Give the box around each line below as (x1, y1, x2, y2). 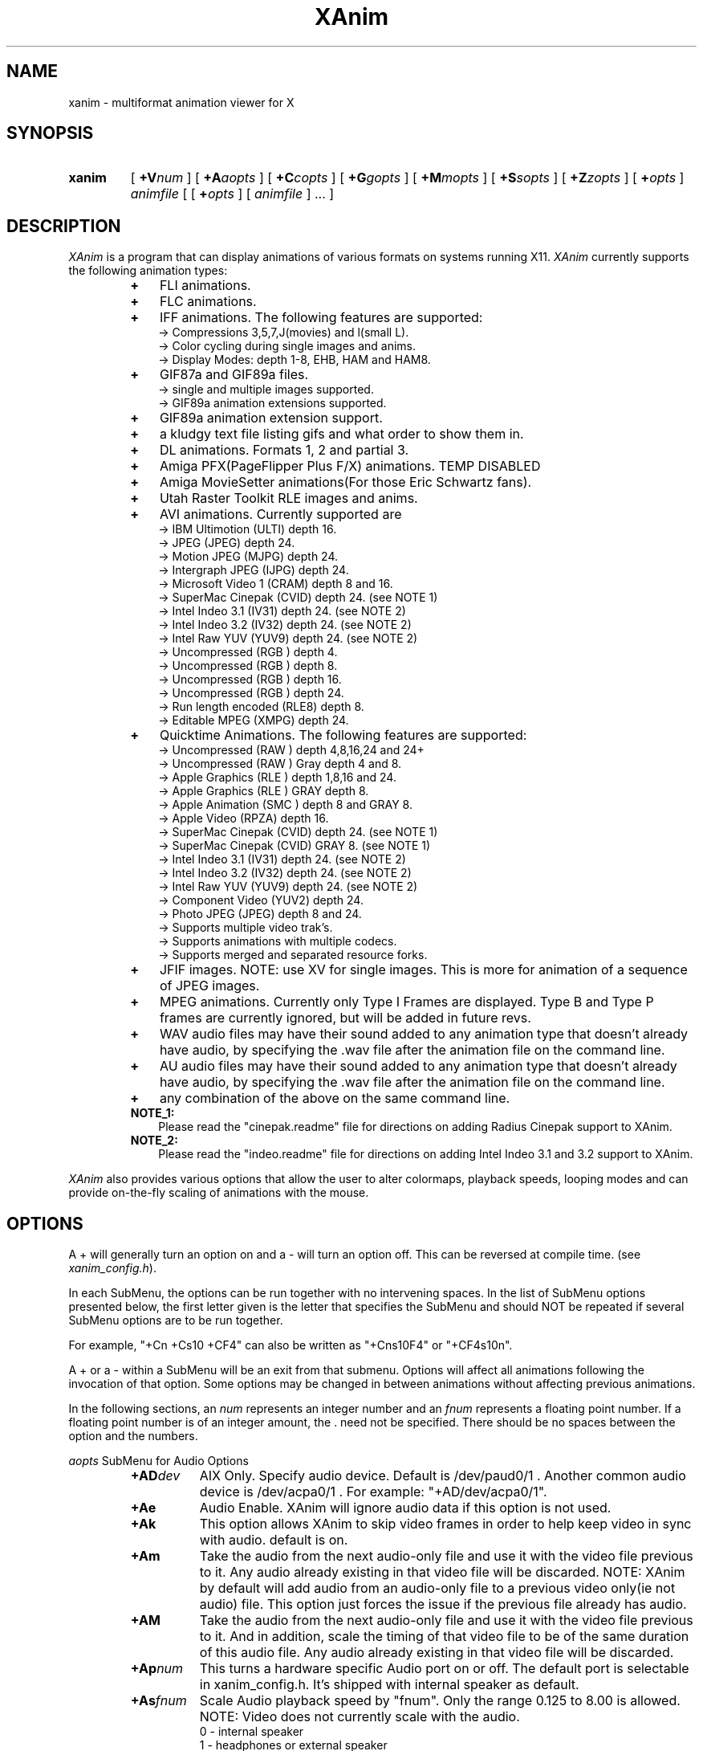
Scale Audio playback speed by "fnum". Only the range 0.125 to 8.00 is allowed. (199, 1692, 681, 1709)
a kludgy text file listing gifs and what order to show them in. (159, 426, 524, 443)
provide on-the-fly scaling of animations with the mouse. (68, 1186, 369, 1200)
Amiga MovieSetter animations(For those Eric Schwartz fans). (159, 474, 532, 491)
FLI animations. (159, 277, 251, 294)
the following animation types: (68, 263, 228, 278)
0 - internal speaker (199, 1724, 304, 1739)
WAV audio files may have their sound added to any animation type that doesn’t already (159, 1026, 689, 1043)
